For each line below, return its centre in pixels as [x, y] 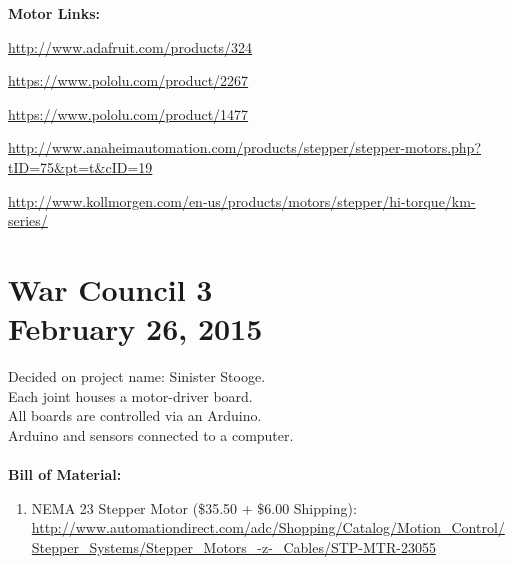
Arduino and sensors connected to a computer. [151, 434]
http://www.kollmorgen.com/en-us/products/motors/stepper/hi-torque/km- [242, 200]
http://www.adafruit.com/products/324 [130, 46]
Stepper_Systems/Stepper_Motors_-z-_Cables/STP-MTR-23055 [233, 546]
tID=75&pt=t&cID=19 [80, 166]
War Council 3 [110, 288]
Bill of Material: [65, 474]
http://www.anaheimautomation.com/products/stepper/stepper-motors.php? [245, 147]
